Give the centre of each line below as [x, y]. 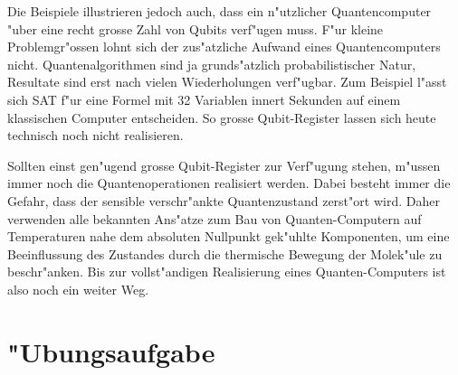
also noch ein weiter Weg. [78, 289]
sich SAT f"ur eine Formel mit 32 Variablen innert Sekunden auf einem [204, 99]
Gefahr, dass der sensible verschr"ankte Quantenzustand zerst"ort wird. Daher [224, 200]
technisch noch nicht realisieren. [95, 135]
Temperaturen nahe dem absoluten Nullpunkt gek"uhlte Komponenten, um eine [229, 236]
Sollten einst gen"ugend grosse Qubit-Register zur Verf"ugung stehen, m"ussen [224, 165]
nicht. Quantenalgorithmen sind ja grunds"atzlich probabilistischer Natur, [212, 64]
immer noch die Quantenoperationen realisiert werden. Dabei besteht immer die [229, 183]
